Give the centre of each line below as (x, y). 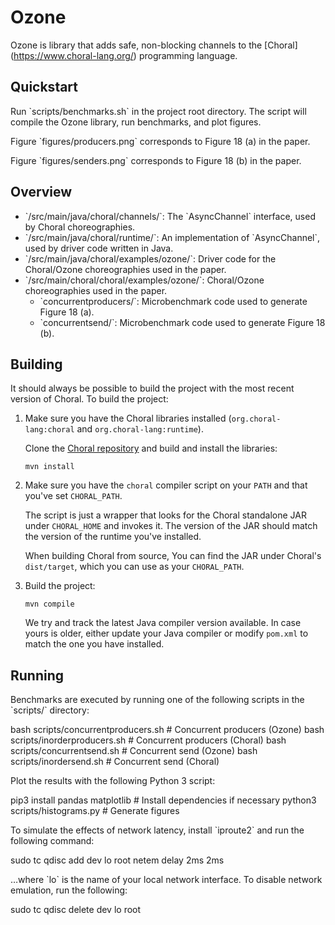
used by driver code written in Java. (99, 248)
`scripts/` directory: (50, 710)
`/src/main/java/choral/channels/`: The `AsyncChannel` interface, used (170, 216)
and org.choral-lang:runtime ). (140, 429)
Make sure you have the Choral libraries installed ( (128, 418)
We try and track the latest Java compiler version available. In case (163, 623)
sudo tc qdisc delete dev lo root (76, 910)
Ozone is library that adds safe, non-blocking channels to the (136, 45)
